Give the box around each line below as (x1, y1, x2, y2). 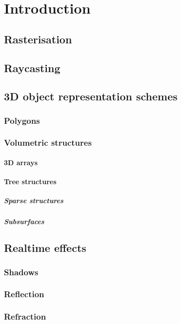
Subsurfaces (4, 216, 44, 227)
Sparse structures (4, 195, 63, 206)
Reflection (4, 288, 44, 300)
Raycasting (4, 60, 60, 75)
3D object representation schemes (4, 89, 178, 104)
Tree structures (4, 176, 57, 187)
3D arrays (4, 157, 38, 167)
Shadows (4, 266, 39, 278)
